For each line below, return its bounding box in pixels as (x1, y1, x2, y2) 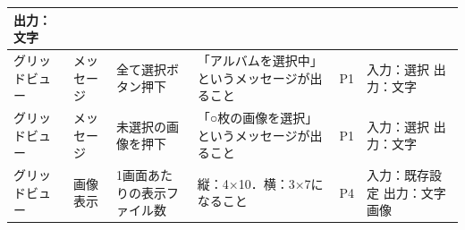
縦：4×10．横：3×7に (197, 174, 324, 192)
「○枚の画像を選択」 (197, 107, 318, 126)
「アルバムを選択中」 (197, 50, 323, 69)
